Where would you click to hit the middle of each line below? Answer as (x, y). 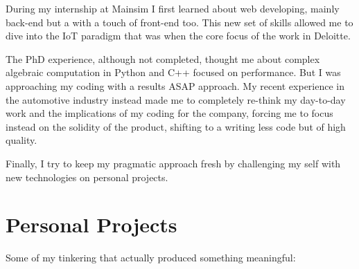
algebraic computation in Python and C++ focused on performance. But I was (173, 72)
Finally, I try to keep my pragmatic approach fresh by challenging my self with (173, 163)
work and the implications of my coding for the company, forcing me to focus (169, 113)
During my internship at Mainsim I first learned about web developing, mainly (173, 8)
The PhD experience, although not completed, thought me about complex (163, 58)
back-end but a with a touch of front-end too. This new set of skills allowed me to (179, 22)
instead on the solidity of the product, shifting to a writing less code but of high (176, 126)
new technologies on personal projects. (87, 177)
